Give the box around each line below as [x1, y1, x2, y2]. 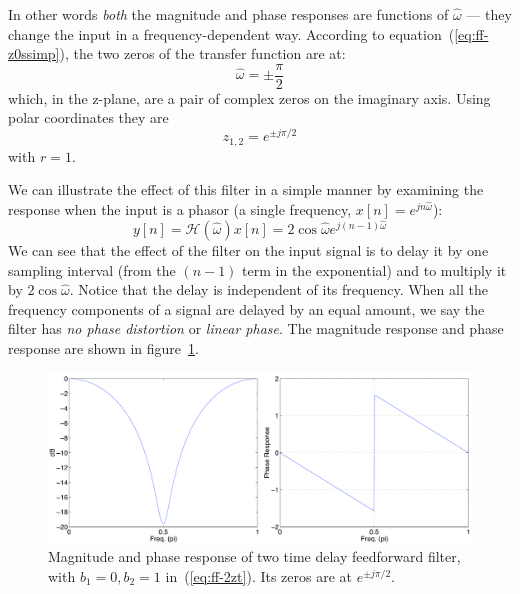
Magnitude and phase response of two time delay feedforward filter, [48, 546, 461, 567]
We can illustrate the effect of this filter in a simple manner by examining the [8, 179, 484, 200]
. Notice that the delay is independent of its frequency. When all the [69, 279, 488, 300]
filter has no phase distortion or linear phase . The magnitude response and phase [8, 318, 504, 339]
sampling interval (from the [8, 259, 176, 280]
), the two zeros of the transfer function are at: [59, 43, 346, 64]
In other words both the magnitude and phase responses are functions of [8, 4, 449, 24]
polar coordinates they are [8, 107, 169, 128]
